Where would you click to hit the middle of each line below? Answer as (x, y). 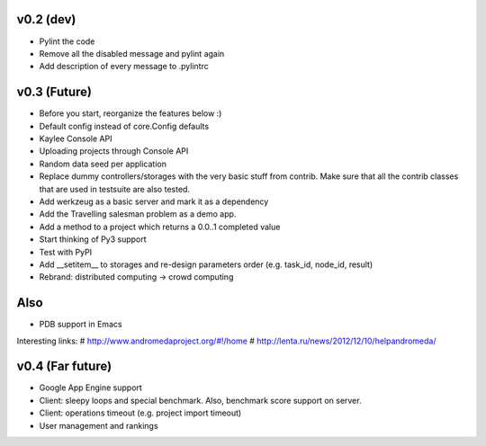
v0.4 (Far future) (64, 366)
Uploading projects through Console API (114, 151)
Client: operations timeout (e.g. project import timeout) (140, 413)
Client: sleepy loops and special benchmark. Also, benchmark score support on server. (200, 400)
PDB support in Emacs (81, 325)
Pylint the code (67, 41)
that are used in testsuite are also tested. (115, 189)
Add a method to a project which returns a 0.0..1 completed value (160, 227)
